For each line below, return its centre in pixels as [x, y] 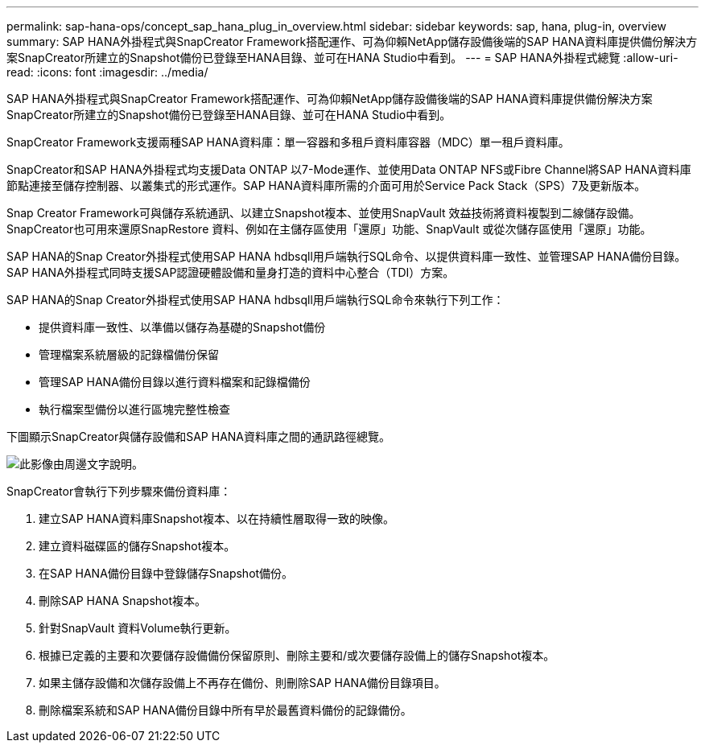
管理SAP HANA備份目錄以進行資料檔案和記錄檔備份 [175, 382]
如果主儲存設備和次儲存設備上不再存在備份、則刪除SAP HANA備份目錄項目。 [242, 683]
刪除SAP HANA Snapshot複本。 [123, 601]
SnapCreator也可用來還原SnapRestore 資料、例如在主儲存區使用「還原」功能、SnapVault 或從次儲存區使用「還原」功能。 [329, 229]
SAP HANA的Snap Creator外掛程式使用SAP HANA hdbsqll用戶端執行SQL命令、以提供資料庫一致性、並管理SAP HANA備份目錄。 [346, 256]
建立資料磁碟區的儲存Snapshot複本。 [137, 546]
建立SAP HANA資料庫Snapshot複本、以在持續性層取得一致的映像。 [217, 519]
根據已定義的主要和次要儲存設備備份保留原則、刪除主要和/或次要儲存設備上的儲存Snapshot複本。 [297, 655]
